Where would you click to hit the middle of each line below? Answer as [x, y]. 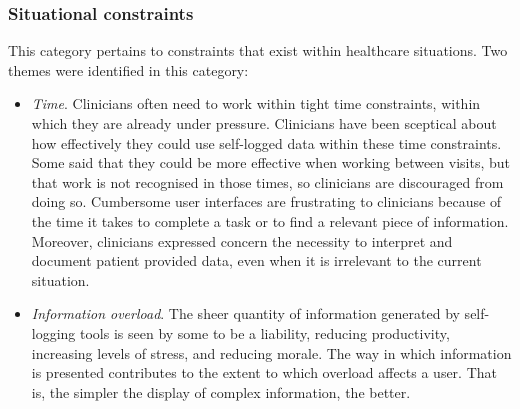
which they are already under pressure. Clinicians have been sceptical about [264, 123]
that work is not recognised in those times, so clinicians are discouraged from [267, 181]
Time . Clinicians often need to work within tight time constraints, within [256, 103]
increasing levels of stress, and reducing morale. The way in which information [271, 352]
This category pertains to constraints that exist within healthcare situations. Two [258, 50]
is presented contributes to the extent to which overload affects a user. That [264, 372]
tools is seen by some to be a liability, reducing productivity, [265, 332]
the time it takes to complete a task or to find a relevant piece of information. [270, 220]
